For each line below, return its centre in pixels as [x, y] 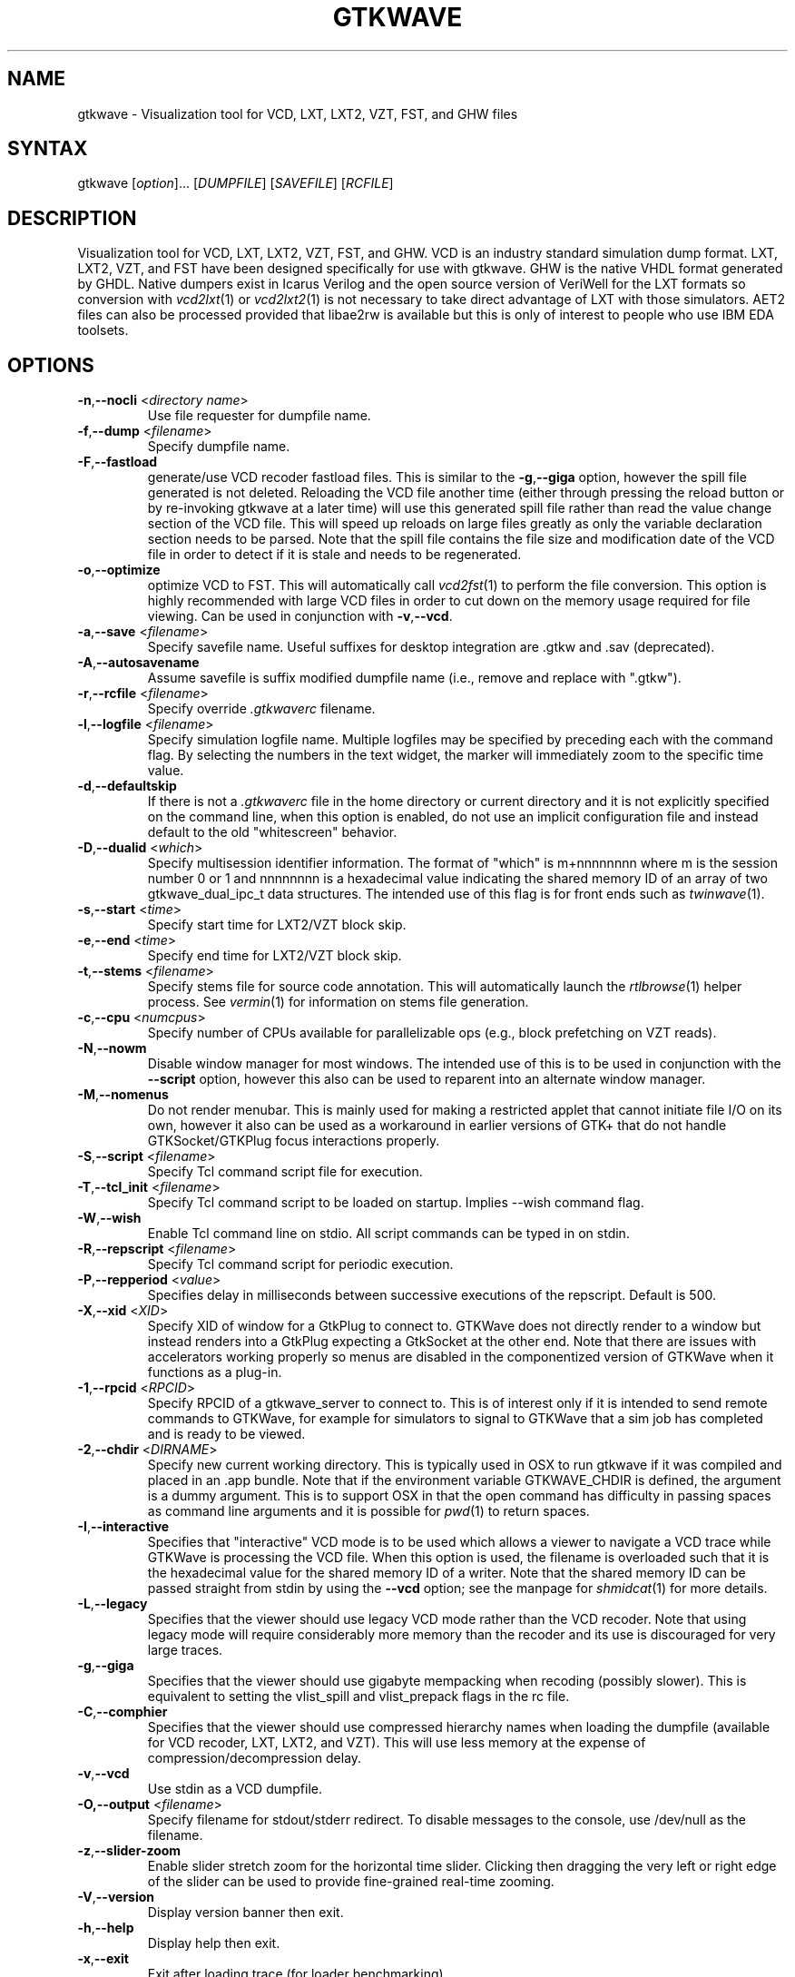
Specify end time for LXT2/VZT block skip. [275, 956]
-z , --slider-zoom [129, 1851]
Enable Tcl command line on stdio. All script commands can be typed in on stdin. [388, 1234]
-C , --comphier [123, 1712]
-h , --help [106, 1928]
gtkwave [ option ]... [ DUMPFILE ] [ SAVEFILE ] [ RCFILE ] [236, 183]
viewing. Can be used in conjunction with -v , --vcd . [300, 616]
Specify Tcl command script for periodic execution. [300, 1264]
